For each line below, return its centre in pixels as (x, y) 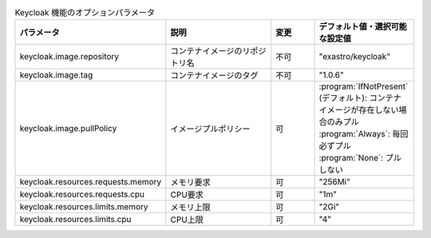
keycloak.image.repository (69, 57)
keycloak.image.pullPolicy (68, 129)
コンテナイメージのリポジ (218, 51)
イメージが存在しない (359, 110)
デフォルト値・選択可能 (363, 26)
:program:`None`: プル (360, 158)
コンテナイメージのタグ (214, 76)
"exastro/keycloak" (355, 57)
